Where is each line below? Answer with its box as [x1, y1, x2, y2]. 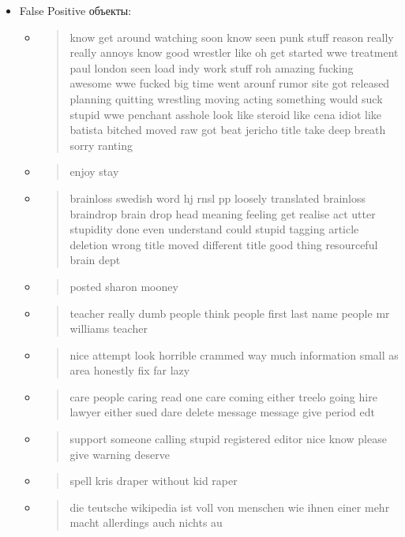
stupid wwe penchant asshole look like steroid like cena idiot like [69, 106, 382, 122]
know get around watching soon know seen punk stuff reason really [69, 28, 394, 45]
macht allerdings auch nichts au [69, 514, 223, 531]
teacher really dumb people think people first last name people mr [69, 304, 390, 321]
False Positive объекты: [19, 2, 132, 18]
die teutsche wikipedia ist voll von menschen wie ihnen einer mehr [69, 498, 390, 515]
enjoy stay [69, 163, 119, 180]
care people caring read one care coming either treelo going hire [69, 388, 377, 405]
